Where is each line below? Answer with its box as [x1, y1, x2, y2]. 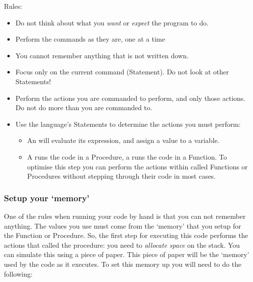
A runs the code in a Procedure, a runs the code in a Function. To [27, 151, 227, 162]
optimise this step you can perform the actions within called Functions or [27, 161, 248, 171]
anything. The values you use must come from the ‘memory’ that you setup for [4, 220, 241, 231]
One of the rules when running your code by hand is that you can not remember [4, 211, 246, 221]
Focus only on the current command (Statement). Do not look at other [15, 67, 229, 77]
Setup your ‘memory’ [4, 191, 90, 204]
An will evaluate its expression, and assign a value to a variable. [27, 135, 220, 145]
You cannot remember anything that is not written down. [15, 50, 189, 60]
